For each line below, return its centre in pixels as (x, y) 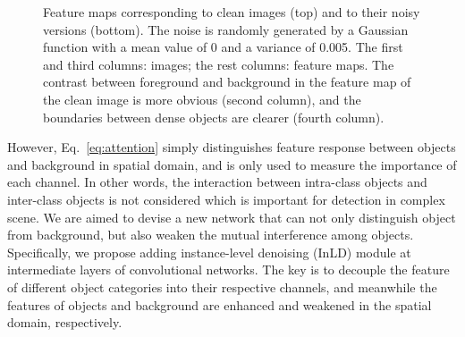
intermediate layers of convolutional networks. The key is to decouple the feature (228, 270)
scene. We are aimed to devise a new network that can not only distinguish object (232, 217)
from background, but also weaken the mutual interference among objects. (211, 235)
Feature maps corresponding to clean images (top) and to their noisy (232, 12)
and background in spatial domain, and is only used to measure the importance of (232, 164)
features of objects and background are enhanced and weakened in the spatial (220, 304)
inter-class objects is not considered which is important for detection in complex (226, 199)
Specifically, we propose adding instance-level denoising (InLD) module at (209, 252)
